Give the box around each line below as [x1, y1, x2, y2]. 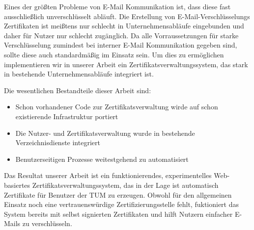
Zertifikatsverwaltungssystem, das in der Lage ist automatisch [32, 179, 219, 190]
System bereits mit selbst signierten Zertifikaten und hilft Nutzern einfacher [4, 208, 233, 219]
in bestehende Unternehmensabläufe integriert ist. [4, 69, 154, 79]
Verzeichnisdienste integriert [15, 137, 100, 148]
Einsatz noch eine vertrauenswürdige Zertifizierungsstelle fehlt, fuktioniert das [4, 199, 239, 209]
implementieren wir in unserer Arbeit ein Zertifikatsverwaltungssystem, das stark [4, 59, 248, 69]
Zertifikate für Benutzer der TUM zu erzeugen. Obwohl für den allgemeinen [4, 189, 232, 200]
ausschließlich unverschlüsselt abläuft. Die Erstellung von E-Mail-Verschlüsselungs [4, 11, 250, 21]
